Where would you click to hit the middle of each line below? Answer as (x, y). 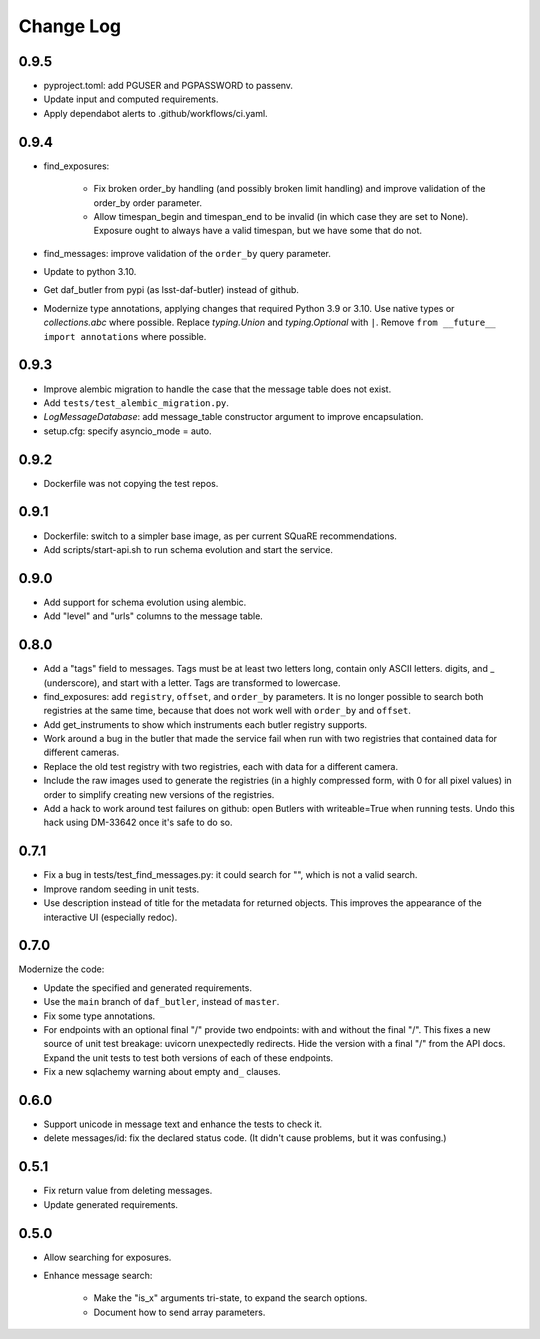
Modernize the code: (61, 969)
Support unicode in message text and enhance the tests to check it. (183, 1124)
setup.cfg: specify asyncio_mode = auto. (127, 431)
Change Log (70, 26)
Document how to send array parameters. (179, 1312)
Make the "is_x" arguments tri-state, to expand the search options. (230, 1298)
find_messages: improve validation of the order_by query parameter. (187, 253)
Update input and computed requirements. (131, 99)
